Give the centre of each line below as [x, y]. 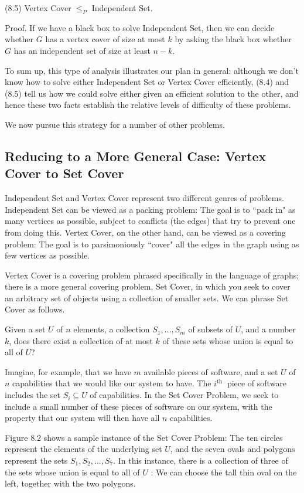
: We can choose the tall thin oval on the [224, 472]
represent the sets [36, 460]
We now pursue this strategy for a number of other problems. [115, 124]
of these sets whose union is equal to [228, 340]
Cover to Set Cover [64, 173]
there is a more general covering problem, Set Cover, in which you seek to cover [148, 286]
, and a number [269, 329]
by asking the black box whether [233, 39]
